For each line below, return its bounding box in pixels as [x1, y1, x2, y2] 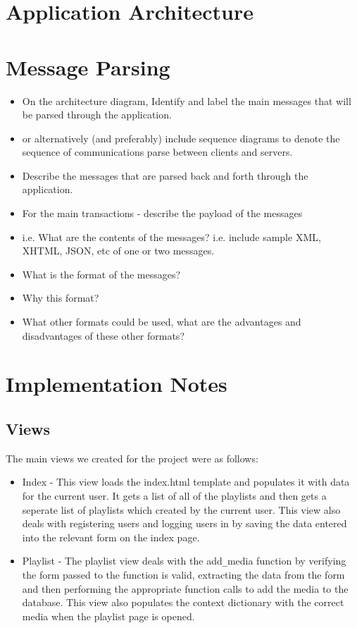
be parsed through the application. [22, 107, 172, 122]
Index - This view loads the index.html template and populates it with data [22, 474, 350, 489]
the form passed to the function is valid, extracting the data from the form [22, 567, 345, 582]
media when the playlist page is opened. [22, 608, 195, 623]
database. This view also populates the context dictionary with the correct [22, 595, 344, 610]
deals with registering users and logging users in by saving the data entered [22, 516, 347, 531]
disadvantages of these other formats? [22, 328, 184, 343]
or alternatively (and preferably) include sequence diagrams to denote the [22, 130, 340, 145]
